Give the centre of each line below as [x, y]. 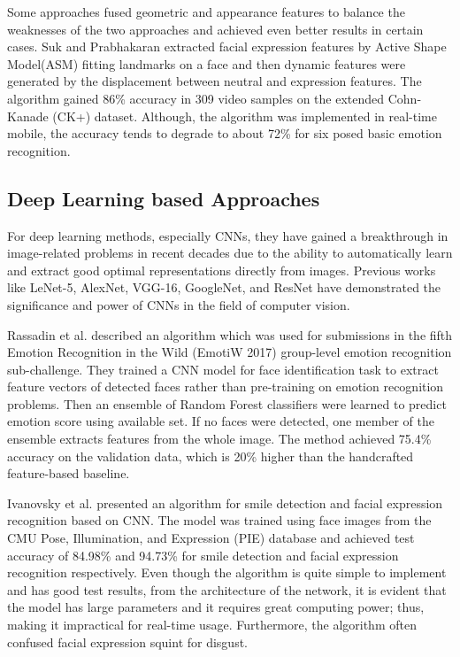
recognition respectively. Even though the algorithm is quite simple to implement [227, 572]
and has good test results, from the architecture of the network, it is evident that [227, 589]
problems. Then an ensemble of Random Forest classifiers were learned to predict [227, 403]
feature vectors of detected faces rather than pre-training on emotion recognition [226, 386]
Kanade [28, 116]
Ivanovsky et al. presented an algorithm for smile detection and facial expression [225, 502]
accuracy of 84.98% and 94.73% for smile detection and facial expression [203, 555]
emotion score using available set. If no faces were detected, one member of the [221, 421]
